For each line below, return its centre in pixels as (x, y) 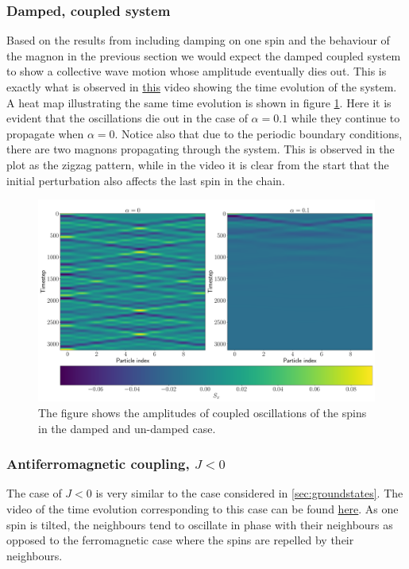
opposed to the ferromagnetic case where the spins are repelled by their (180, 540)
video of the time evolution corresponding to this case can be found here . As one (203, 508)
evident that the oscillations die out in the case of (127, 118)
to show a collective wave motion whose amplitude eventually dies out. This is (197, 71)
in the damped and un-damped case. (127, 428)
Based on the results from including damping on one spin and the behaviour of (198, 40)
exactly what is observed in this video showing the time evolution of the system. (202, 87)
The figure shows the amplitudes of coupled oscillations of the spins (203, 412)
